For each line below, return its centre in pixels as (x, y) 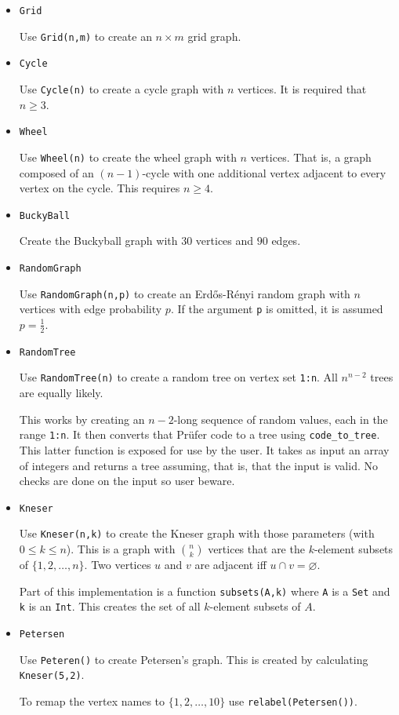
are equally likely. (61, 393)
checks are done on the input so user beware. (127, 481)
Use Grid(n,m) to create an (85, 36)
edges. (286, 241)
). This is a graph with (121, 549)
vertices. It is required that (302, 88)
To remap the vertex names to (92, 700)
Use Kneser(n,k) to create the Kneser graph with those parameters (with (197, 533)
